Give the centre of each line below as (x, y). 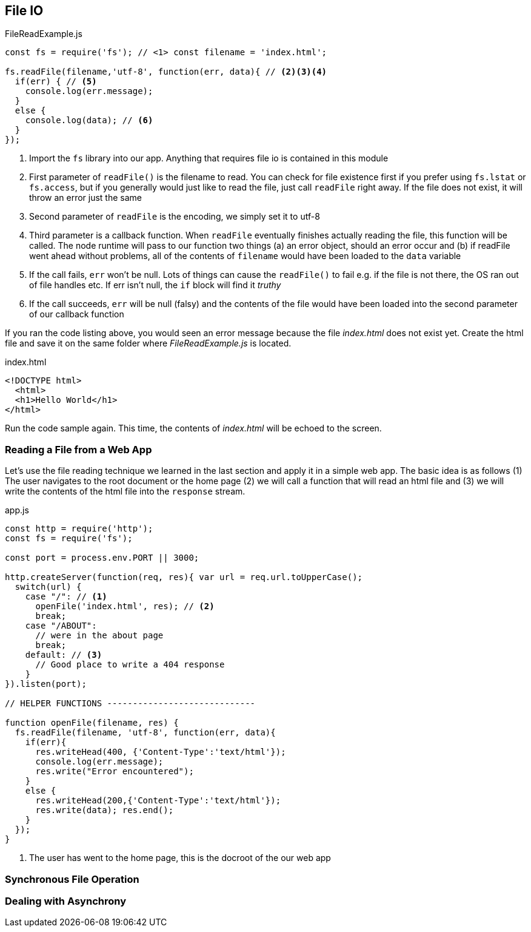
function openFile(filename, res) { (92, 723)
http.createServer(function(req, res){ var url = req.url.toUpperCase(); (184, 577)
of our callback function (77, 314)
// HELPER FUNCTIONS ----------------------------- (130, 704)
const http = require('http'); (79, 529)
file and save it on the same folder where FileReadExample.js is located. (148, 343)
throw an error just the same (86, 198)
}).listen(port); (46, 684)
